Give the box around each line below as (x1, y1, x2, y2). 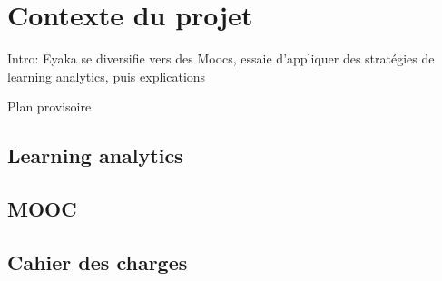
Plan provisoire (7, 97, 92, 116)
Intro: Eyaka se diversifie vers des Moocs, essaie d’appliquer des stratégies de (7, 49, 435, 68)
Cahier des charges (7, 247, 188, 276)
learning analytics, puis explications (7, 66, 206, 85)
